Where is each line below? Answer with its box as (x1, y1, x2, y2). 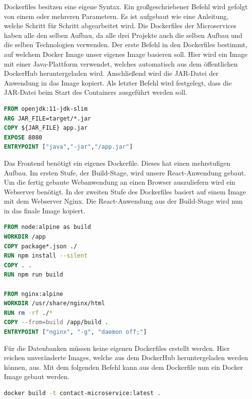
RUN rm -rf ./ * (4, 309, 53, 316)
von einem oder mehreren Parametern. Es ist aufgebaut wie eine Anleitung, (4, 11, 229, 21)
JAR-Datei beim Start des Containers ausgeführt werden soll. (4, 87, 187, 97)
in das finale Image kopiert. (4, 205, 85, 215)
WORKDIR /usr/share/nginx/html (4, 300, 105, 307)
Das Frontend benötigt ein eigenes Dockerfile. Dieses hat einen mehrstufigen (4, 157, 231, 168)
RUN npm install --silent (4, 252, 88, 260)
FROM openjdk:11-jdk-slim (4, 105, 88, 112)
